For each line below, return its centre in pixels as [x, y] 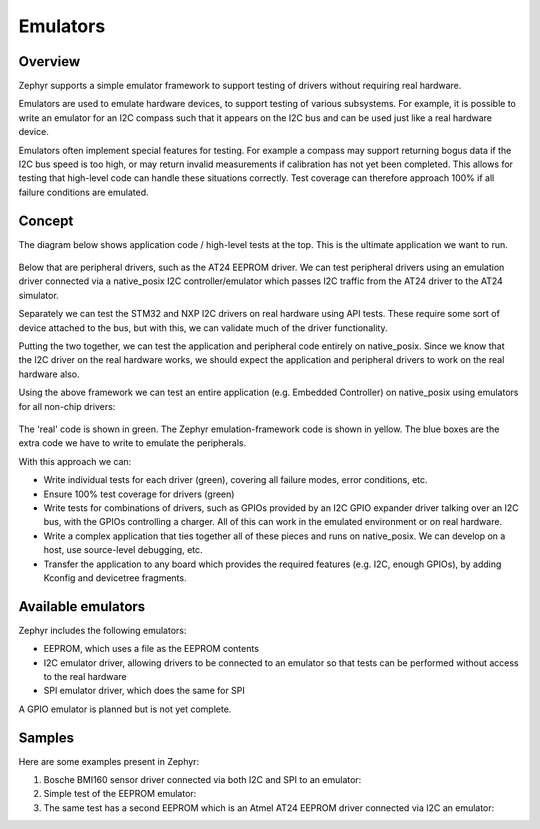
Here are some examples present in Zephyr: [109, 761]
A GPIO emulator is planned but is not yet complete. [125, 709]
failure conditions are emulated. [83, 192]
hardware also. [49, 374]
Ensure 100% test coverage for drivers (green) [139, 494]
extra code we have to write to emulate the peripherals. [132, 443]
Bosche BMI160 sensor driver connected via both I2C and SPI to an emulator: [202, 780]
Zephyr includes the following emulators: [102, 630]
